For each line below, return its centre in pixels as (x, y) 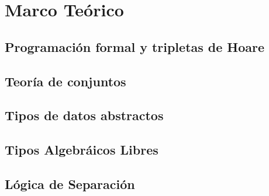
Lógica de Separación (70, 183)
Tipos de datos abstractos (84, 115)
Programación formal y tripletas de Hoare (135, 46)
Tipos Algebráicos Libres (82, 150)
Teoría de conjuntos (65, 81)
